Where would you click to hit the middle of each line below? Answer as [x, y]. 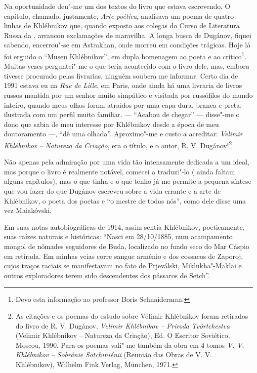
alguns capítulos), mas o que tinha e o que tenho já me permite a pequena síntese [128, 181]
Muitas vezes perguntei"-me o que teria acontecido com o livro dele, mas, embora [127, 66]
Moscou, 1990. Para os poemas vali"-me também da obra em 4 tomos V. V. [130, 345]
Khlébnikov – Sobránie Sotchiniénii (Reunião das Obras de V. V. [114, 354]
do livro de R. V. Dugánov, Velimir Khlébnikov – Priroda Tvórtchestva [123, 325]
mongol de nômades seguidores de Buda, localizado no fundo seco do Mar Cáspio [127, 246]
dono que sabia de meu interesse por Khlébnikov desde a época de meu [111, 124]
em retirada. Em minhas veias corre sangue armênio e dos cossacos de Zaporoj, [124, 256]
